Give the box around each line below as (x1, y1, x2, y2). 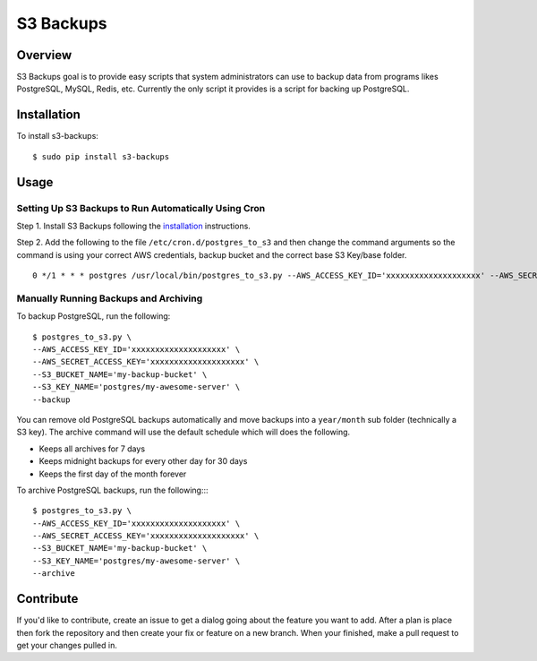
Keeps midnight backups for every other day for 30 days (38, 456, 248, 467)
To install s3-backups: (16, 131, 98, 142)
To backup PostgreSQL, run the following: (16, 311, 171, 322)
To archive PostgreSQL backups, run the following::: (16, 485, 209, 495)
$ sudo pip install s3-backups (32, 151, 170, 161)
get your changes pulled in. (16, 640, 118, 650)
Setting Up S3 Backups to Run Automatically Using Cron (16, 202, 266, 214)
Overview (16, 47, 72, 63)
